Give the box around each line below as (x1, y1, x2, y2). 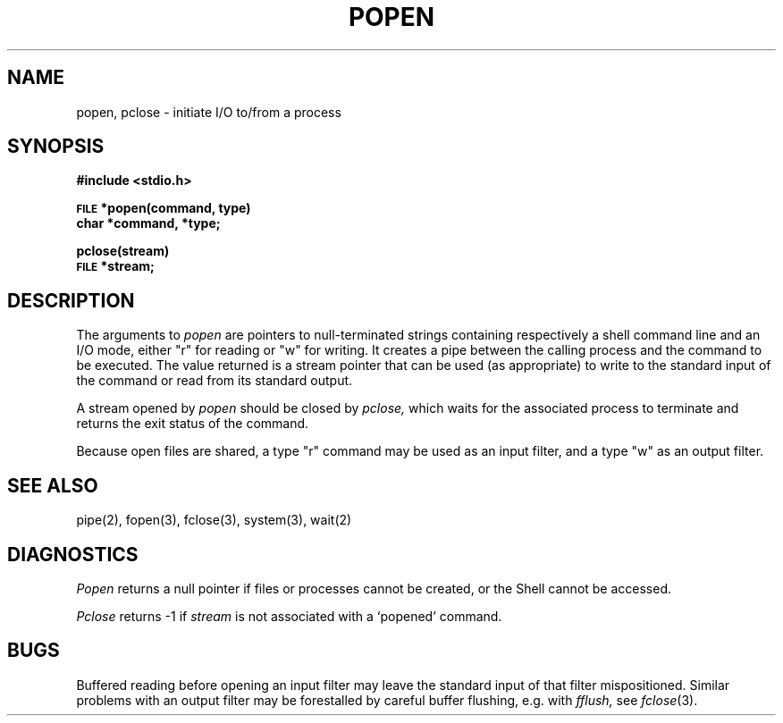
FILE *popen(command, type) (76, 200, 251, 216)
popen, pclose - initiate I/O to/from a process (76, 104, 341, 120)
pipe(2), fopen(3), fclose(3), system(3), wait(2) (76, 512, 352, 528)
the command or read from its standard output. (76, 373, 353, 389)
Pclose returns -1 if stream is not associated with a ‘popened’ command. (76, 608, 502, 624)
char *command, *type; (76, 215, 221, 231)
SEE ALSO (7, 474, 98, 497)
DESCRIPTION (7, 289, 135, 312)
